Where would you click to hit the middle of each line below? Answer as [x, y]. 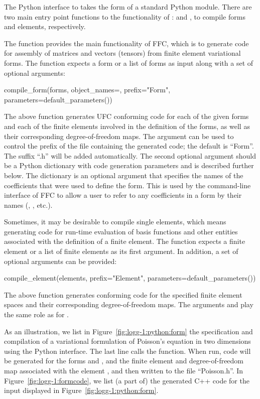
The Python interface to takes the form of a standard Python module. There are [128, 7]
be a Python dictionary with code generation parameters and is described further [129, 165]
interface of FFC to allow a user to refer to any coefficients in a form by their [123, 195]
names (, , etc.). [28, 205]
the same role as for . [36, 314]
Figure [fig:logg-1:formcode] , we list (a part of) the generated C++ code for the [127, 380]
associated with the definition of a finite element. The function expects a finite [125, 241]
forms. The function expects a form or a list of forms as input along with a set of [129, 62]
